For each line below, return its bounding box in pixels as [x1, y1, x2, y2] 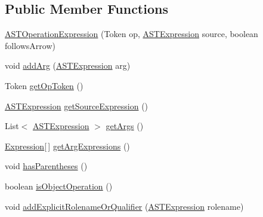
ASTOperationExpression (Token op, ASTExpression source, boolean [5, 27, 258, 40]
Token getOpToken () [5, 79, 83, 91]
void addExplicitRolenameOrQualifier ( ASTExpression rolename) [5, 200, 244, 212]
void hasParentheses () [5, 160, 88, 172]
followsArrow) [5, 39, 55, 51]
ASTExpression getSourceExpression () [5, 99, 148, 112]
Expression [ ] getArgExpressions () [5, 139, 130, 152]
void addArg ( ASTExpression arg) [5, 59, 131, 72]
